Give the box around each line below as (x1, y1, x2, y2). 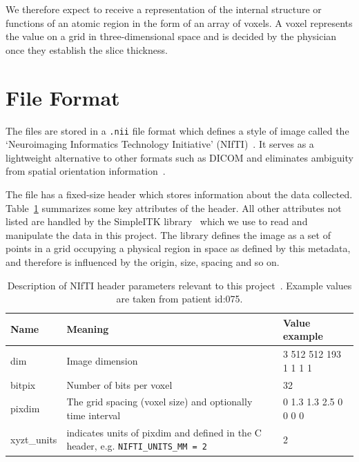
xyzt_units (10, 432, 57, 446)
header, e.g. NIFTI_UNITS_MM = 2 (66, 439, 207, 453)
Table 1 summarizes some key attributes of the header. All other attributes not (6, 200, 342, 215)
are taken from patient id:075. (116, 291, 243, 306)
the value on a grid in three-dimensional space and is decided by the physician (6, 29, 337, 44)
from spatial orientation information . (6, 164, 166, 178)
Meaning (66, 322, 109, 336)
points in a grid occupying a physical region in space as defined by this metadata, (6, 241, 351, 256)
